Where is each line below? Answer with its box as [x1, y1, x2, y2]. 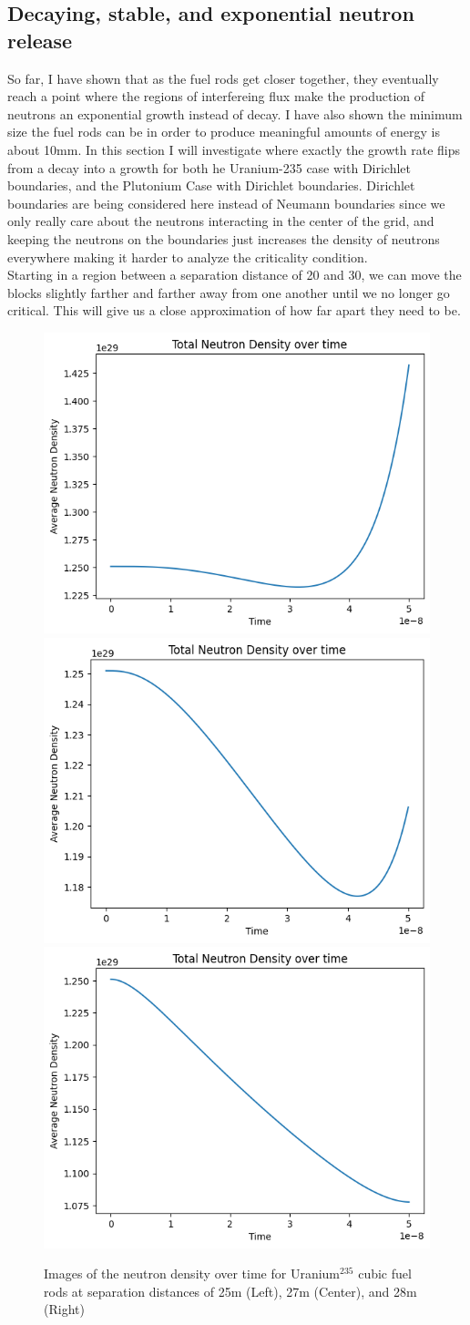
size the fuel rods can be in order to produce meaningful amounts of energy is [7, 122, 440, 141]
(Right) [44, 1299, 85, 1319]
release [7, 26, 73, 54]
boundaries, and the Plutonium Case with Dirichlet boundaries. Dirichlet [7, 176, 415, 195]
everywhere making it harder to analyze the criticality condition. [7, 247, 368, 266]
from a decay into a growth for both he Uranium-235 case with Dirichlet [7, 158, 412, 177]
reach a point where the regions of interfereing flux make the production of [7, 87, 425, 106]
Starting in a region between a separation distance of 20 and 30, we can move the [7, 265, 462, 284]
